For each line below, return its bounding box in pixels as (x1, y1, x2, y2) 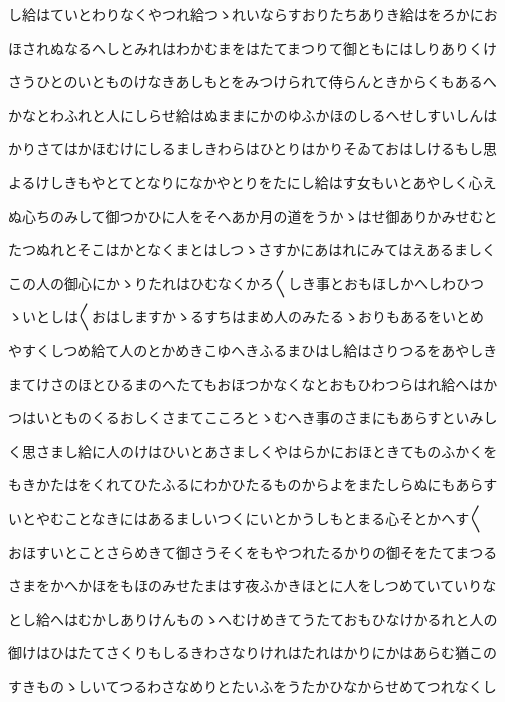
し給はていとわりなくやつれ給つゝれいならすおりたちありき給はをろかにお (8, 4, 498, 24)
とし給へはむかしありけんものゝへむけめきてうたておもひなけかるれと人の (8, 608, 498, 629)
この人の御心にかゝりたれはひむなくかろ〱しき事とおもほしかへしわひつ (8, 272, 484, 293)
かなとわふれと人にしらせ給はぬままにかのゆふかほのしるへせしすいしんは (8, 104, 498, 125)
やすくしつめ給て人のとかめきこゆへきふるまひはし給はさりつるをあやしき (8, 339, 498, 360)
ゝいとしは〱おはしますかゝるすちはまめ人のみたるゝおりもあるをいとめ (8, 306, 484, 327)
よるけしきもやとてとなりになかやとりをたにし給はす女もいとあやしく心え (8, 171, 497, 192)
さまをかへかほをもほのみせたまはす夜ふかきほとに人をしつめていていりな (8, 575, 497, 596)
